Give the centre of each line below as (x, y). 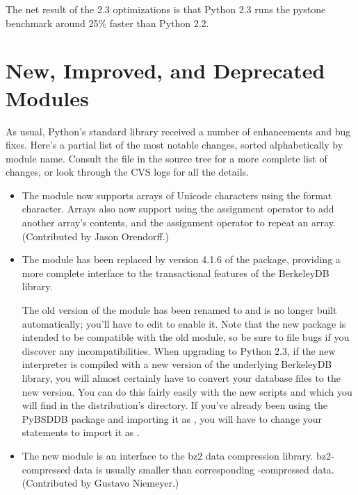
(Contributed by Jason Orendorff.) (96, 236)
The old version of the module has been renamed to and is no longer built (179, 310)
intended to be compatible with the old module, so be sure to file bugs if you (186, 337)
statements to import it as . (81, 432)
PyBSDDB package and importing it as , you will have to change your (172, 418)
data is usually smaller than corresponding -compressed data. (204, 469)
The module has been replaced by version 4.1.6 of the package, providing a (181, 259)
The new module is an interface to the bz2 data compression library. (168, 455)
